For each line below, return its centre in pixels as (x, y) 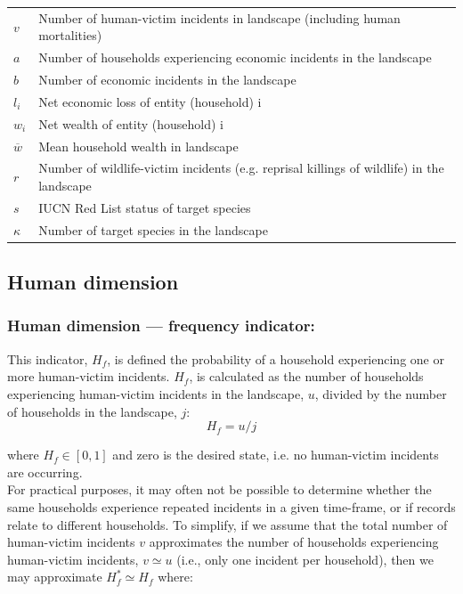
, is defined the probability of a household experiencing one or (276, 358)
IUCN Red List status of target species (145, 207)
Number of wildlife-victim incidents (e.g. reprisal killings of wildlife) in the (241, 168)
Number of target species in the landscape (153, 229)
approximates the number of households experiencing (294, 542)
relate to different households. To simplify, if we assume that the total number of (227, 524)
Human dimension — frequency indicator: (161, 325)
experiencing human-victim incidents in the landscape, (156, 393)
